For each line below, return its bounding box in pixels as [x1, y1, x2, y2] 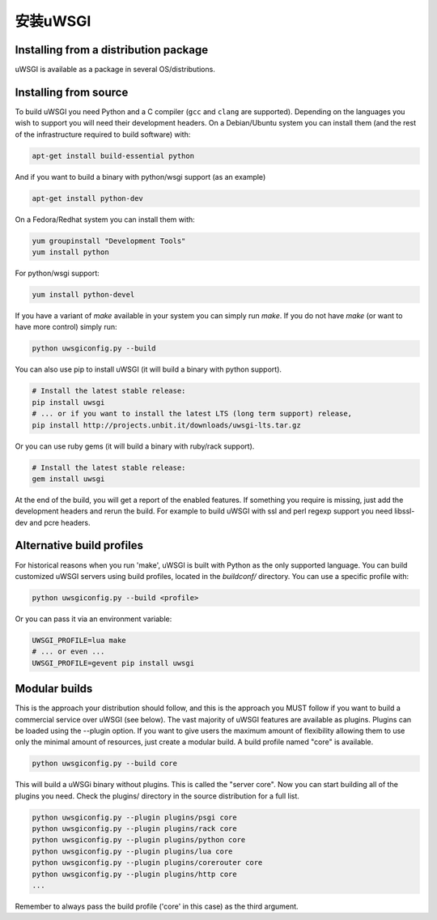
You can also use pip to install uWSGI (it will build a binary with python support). [15, 364, 282, 374]
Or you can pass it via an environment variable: [15, 614, 172, 624]
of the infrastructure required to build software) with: [15, 130, 191, 139]
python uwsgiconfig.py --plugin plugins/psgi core [32, 812, 238, 822]
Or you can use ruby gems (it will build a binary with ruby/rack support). [15, 441, 255, 451]
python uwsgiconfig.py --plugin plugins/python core [32, 835, 246, 845]
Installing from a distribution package [15, 43, 209, 57]
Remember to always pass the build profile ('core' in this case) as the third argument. [15, 901, 299, 911]
